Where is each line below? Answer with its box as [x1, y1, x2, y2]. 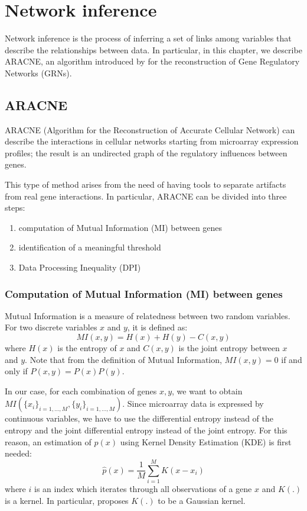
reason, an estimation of [5, 435, 92, 448]
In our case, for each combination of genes [5, 384, 157, 397]
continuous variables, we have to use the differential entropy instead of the [5, 412, 274, 425]
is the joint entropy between [178, 342, 280, 354]
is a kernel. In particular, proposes [5, 494, 129, 506]
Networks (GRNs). [5, 66, 72, 79]
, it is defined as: [127, 321, 188, 333]
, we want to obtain [172, 384, 243, 397]
